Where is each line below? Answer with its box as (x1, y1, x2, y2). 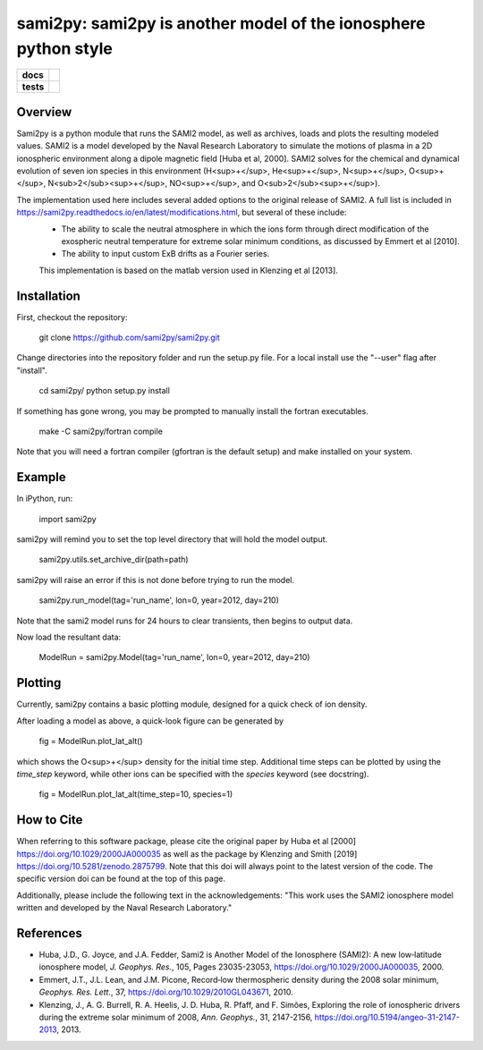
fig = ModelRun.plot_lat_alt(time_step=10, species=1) (38, 789, 233, 800)
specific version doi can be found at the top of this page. (16, 873, 225, 885)
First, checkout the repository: (16, 311, 128, 322)
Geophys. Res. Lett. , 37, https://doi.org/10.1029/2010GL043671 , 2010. (38, 986, 294, 997)
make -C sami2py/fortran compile (38, 426, 163, 437)
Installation (16, 288, 80, 303)
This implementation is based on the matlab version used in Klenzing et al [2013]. (38, 265, 339, 275)
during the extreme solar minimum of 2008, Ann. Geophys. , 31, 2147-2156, (38, 1012, 313, 1023)
